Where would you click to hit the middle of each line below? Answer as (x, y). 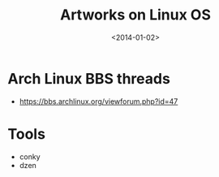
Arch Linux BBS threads (89, 78)
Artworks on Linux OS (135, 15)
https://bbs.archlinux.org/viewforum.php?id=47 (99, 101)
